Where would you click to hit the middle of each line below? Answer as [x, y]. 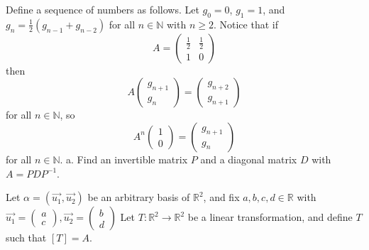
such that [26, 238]
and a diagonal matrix [249, 159]
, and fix [221, 197]
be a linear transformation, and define [270, 217]
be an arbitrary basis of [139, 197]
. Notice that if [246, 24]
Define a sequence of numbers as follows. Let [103, 9]
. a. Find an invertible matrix [124, 159]
